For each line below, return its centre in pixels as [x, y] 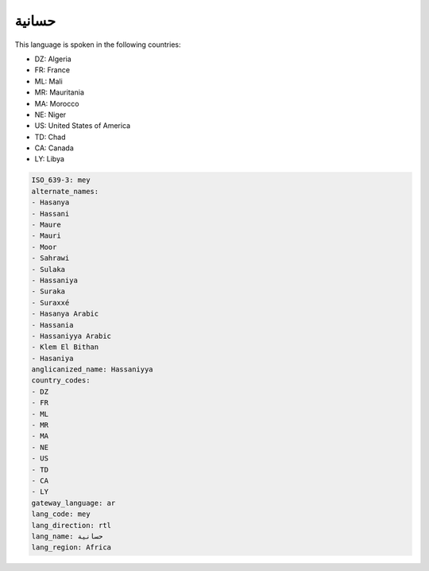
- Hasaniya [52, 358]
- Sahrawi [50, 258]
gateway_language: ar [73, 503]
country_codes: [61, 381]
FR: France [52, 70]
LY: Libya [50, 159]
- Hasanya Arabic [65, 314]
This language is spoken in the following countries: [98, 45]
